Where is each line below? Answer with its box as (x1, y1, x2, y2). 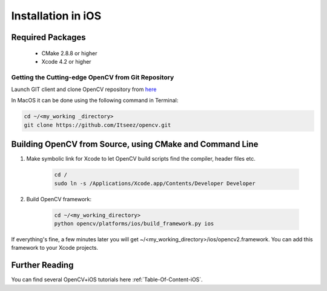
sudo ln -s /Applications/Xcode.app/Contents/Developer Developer (54, 179, 256, 187)
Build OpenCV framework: (26, 195, 92, 202)
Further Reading (11, 260, 74, 270)
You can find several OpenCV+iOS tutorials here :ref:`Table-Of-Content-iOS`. (11, 276, 203, 283)
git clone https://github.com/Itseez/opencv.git (24, 121, 171, 129)
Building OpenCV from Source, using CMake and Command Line (11, 139, 259, 150)
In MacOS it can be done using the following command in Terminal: (11, 97, 179, 104)
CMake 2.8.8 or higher (41, 49, 97, 57)
